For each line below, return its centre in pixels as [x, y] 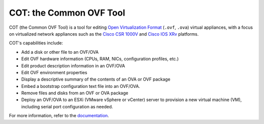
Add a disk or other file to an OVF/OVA [60, 52]
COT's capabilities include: [36, 43]
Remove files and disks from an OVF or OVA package [75, 93]
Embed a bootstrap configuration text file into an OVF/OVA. [81, 86]
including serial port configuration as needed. [67, 106]
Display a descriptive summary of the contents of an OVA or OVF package [96, 79]
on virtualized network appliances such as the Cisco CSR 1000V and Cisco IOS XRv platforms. [104, 34]
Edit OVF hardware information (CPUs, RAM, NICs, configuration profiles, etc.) [100, 59]
